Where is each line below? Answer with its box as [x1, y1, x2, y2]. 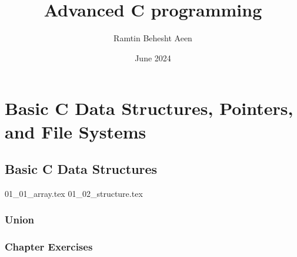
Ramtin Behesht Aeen [114, 32, 192, 44]
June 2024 [135, 51, 171, 64]
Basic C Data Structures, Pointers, [5, 96, 293, 120]
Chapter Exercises [5, 239, 93, 254]
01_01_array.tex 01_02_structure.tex [5, 187, 143, 199]
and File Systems [5, 119, 146, 143]
